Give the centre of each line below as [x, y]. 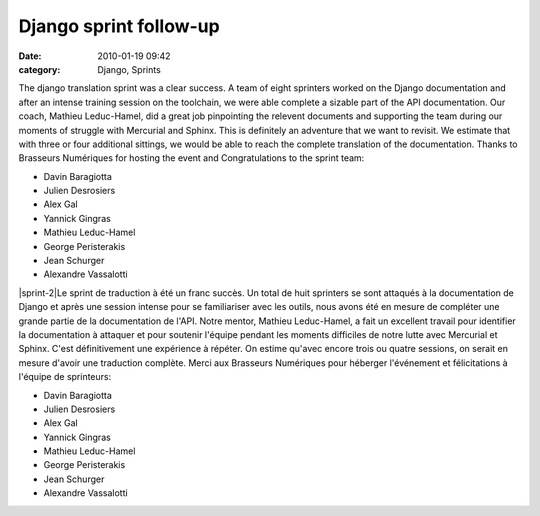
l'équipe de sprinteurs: [65, 377]
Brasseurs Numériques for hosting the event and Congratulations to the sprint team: [191, 158]
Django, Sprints [129, 69]
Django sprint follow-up [119, 26]
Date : [30, 56]
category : [39, 69]
